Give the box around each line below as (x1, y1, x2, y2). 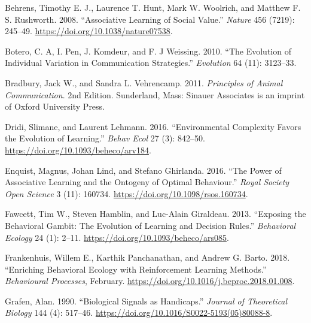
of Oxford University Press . (5, 100, 105, 113)
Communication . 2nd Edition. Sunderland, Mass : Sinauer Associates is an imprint (5, 88, 305, 101)
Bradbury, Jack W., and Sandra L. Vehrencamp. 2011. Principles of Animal (5, 76, 283, 89)
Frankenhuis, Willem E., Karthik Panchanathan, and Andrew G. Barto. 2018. (5, 251, 290, 264)
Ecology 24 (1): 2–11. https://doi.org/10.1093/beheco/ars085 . (5, 231, 229, 243)
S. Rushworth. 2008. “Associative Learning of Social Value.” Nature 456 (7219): (5, 13, 295, 25)
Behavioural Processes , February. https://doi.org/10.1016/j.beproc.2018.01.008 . (5, 274, 295, 287)
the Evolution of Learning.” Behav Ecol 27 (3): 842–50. (5, 132, 205, 144)
